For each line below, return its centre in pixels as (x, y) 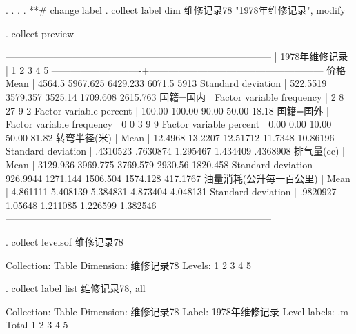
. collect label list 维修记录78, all (76, 288)
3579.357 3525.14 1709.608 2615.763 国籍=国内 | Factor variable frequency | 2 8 (175, 96)
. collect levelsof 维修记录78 (65, 241)
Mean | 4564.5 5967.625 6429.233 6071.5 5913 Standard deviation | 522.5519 (166, 83)
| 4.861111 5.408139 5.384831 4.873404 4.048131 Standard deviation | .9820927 (171, 191)
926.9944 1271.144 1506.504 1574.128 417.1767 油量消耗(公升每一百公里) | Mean (178, 178)
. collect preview (40, 33)
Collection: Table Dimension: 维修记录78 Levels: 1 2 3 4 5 (128, 265)
